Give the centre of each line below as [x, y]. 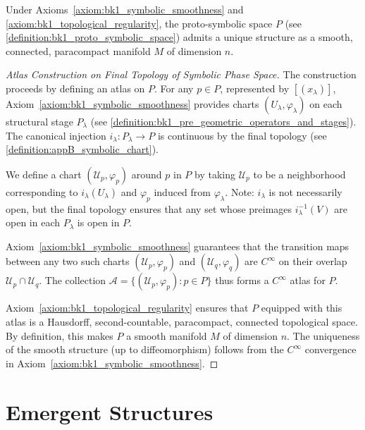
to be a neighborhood [299, 174]
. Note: [240, 191]
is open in [98, 222]
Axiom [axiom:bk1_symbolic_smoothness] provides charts [132, 103]
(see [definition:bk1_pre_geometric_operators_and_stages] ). [223, 121]
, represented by [255, 88]
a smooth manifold [167, 335]
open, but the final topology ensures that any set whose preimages [149, 208]
